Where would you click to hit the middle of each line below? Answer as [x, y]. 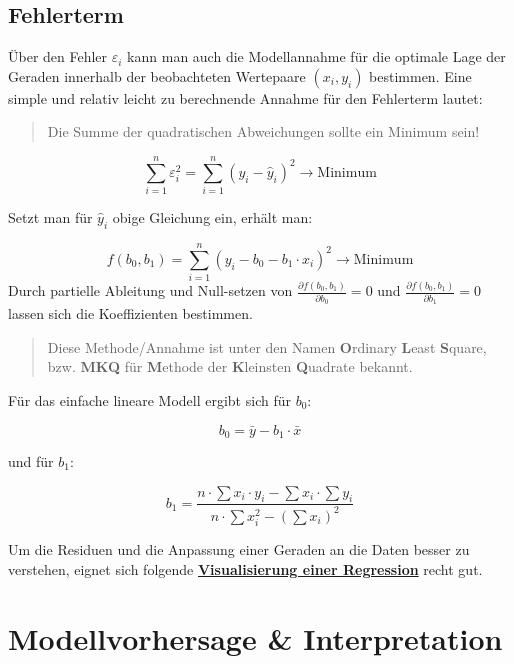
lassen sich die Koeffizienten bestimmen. [130, 313]
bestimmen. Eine [420, 75]
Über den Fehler [58, 56]
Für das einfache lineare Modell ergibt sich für [149, 399]
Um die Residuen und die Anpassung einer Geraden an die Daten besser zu [239, 549]
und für [31, 460]
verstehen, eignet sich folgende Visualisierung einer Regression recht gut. [245, 568]
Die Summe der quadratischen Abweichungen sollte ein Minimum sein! [263, 131]
